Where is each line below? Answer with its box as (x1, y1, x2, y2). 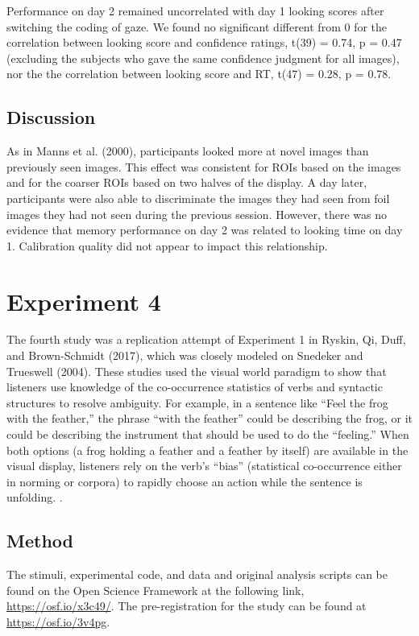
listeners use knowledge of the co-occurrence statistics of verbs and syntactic (6, 378, 383, 395)
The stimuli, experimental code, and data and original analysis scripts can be (6, 566, 388, 583)
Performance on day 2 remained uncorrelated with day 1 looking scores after (6, 2, 384, 19)
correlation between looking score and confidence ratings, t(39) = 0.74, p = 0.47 (6, 34, 402, 51)
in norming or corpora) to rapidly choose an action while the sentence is (6, 473, 363, 489)
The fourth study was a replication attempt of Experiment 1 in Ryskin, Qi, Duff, (6, 331, 406, 348)
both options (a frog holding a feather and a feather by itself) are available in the (6, 441, 409, 458)
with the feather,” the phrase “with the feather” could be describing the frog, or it (6, 410, 413, 427)
